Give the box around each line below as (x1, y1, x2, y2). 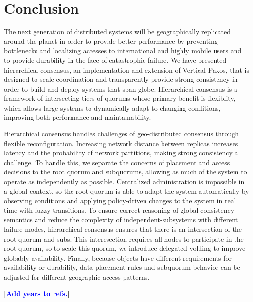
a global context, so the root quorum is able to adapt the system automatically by (4, 186, 249, 196)
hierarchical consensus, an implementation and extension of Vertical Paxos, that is (4, 64, 249, 75)
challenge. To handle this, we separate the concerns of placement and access (4, 157, 230, 167)
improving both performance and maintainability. (4, 112, 151, 122)
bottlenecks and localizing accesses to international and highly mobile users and (4, 45, 242, 56)
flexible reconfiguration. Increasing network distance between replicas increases (4, 138, 238, 148)
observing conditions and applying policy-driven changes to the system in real (4, 195, 236, 206)
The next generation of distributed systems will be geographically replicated (4, 26, 231, 37)
